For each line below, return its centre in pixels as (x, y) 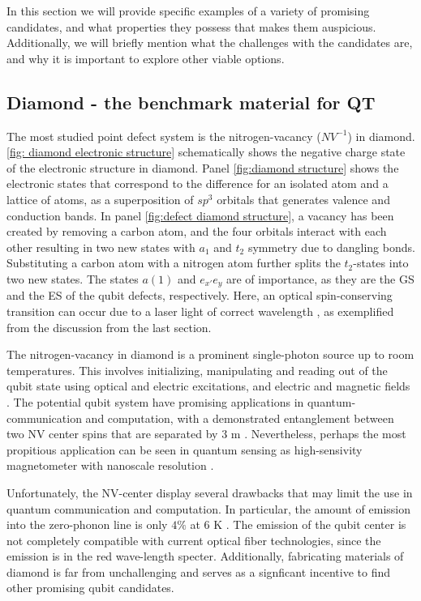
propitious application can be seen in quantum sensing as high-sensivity (185, 449)
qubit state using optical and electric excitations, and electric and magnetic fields (208, 386)
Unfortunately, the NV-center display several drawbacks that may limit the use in (210, 492)
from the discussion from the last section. (109, 327)
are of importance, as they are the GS (320, 278)
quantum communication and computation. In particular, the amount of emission (209, 508)
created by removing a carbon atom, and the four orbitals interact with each (197, 231)
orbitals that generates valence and (303, 199)
